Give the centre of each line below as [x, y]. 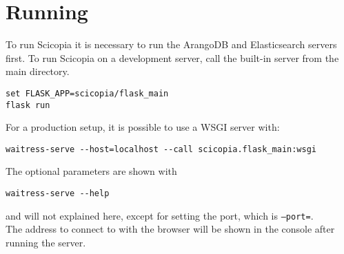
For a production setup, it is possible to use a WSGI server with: [143, 127]
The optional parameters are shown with [91, 171]
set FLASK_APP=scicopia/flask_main [87, 93]
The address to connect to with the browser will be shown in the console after [170, 229]
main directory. [38, 71]
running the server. [46, 242]
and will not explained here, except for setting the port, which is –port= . [160, 215]
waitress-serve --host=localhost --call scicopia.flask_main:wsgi [161, 149]
